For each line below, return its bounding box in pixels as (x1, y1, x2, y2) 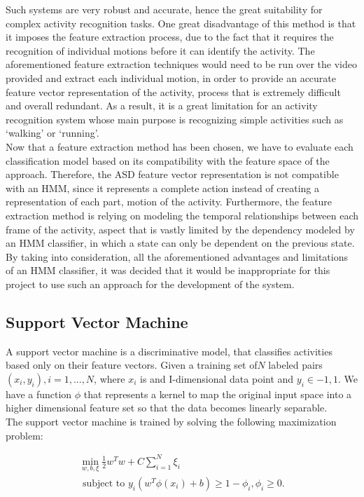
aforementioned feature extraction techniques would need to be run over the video (6, 57, 357, 72)
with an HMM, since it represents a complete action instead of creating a (6, 180, 319, 195)
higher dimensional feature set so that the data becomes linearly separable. (6, 400, 328, 415)
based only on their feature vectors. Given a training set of (6, 358, 258, 372)
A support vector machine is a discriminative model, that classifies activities (6, 343, 332, 358)
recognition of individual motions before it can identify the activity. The (6, 43, 315, 57)
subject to (82, 479, 125, 489)
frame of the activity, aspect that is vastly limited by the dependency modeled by (6, 222, 355, 236)
